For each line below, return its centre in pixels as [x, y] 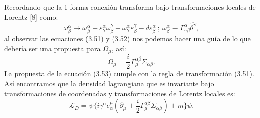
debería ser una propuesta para [52, 48]
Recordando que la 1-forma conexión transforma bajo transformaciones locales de [130, 7]
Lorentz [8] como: [31, 16]
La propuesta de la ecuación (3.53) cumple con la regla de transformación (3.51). [129, 73]
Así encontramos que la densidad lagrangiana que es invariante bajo [109, 83]
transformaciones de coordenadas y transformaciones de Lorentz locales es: [120, 93]
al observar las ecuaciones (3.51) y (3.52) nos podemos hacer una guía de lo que [127, 39]
